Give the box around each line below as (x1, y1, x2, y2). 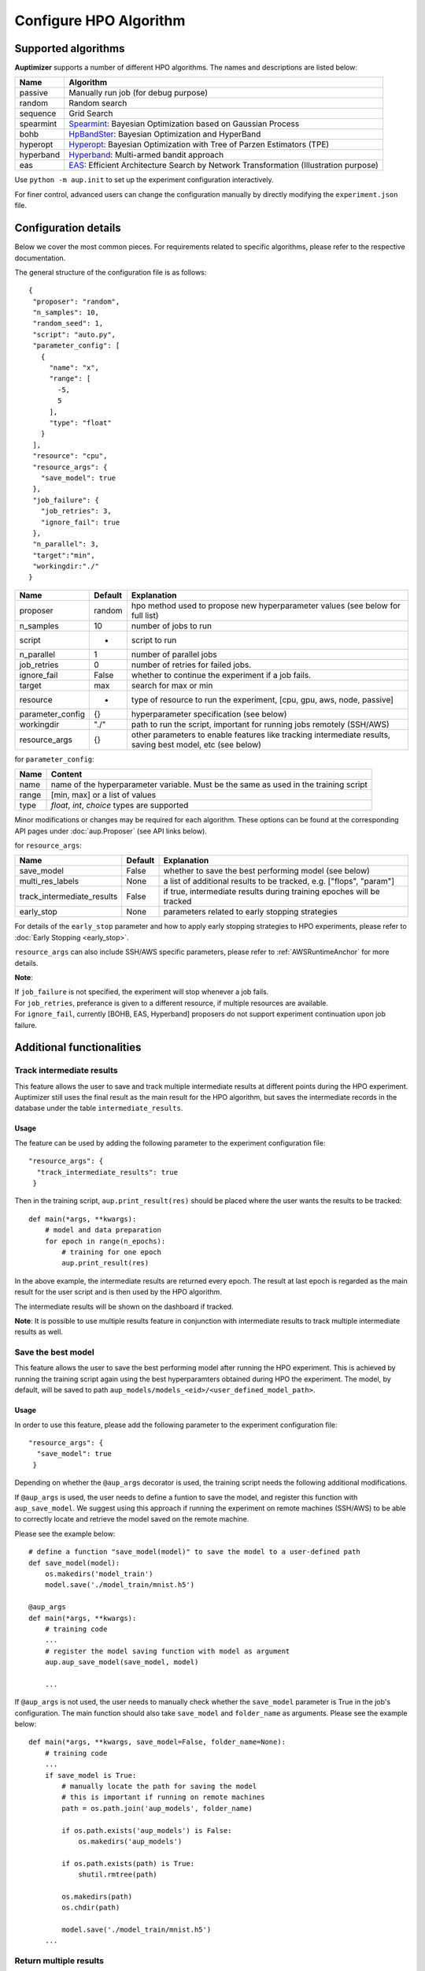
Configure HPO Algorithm (14, 12, 186, 29)
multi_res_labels (19, 876, 79, 887)
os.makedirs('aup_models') (78, 1837, 183, 1846)
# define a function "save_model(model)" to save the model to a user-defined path (28, 1548, 361, 1556)
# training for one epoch (61, 1248, 161, 1257)
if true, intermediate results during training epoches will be (163, 886, 381, 897)
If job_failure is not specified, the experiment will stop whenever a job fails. (14, 987, 269, 997)
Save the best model (14, 1347, 94, 1358)
